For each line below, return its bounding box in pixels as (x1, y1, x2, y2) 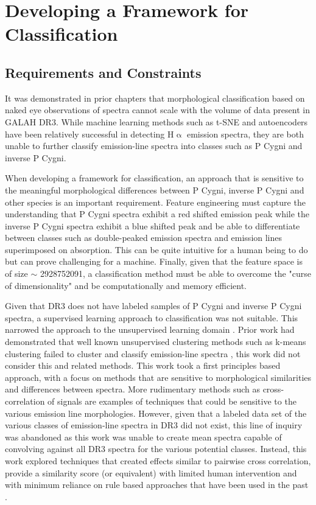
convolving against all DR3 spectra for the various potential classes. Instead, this (5, 442, 307, 455)
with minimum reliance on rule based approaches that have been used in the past (5, 478, 309, 491)
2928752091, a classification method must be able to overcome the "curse (40, 267, 311, 280)
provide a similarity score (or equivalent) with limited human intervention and (5, 466, 297, 479)
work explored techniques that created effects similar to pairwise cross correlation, (5, 454, 311, 467)
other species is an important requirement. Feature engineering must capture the (5, 195, 306, 208)
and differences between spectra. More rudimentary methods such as (5, 383, 260, 395)
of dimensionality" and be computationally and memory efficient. (5, 279, 247, 291)
